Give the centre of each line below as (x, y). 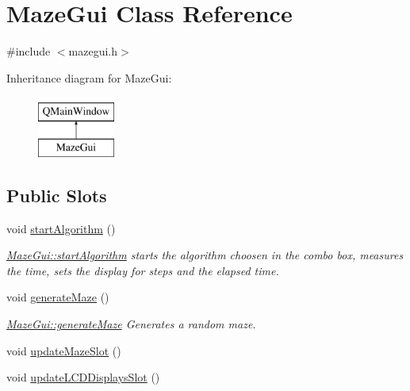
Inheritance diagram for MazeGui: (89, 77)
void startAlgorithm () (61, 228)
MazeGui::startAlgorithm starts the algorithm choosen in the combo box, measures (205, 255)
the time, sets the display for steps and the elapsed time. (143, 270)
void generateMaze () (58, 297)
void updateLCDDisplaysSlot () (83, 377)
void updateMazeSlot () (64, 350)
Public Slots (57, 195)
